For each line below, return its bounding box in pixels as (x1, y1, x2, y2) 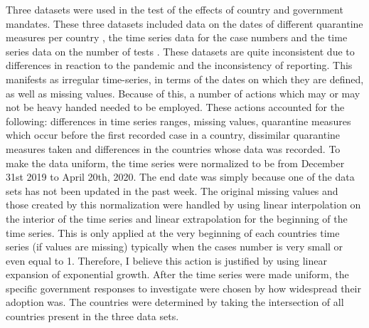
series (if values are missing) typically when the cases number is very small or (6, 239, 343, 254)
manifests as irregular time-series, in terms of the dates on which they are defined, (6, 71, 364, 86)
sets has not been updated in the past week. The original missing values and (6, 183, 338, 198)
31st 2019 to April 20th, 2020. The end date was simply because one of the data (6, 169, 355, 184)
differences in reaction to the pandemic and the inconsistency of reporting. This (6, 58, 353, 73)
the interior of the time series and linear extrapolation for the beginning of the (6, 211, 348, 226)
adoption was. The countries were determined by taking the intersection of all (6, 295, 344, 310)
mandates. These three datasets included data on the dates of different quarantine (6, 16, 363, 31)
